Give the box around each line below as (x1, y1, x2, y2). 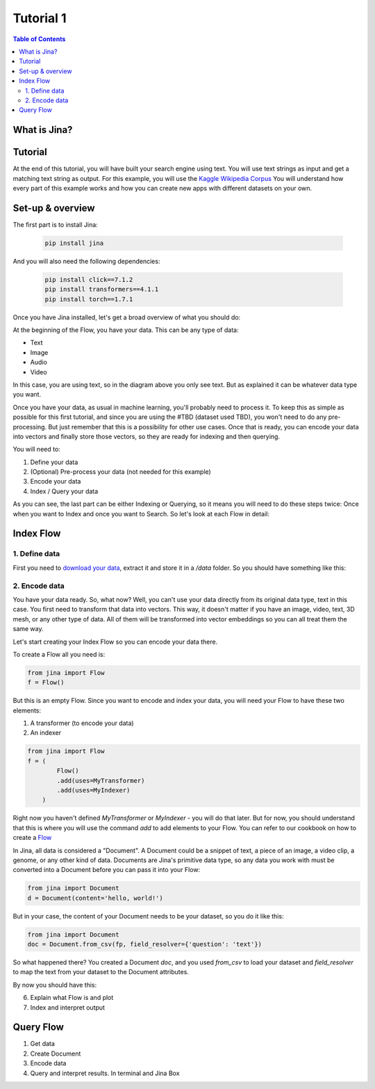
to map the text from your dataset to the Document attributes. (12, 968, 189, 976)
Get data (30, 1040, 56, 1048)
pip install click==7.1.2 (44, 276, 133, 283)
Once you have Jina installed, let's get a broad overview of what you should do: (12, 313, 241, 321)
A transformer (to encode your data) (30, 719, 135, 727)
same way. (12, 625, 44, 633)
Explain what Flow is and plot (30, 994, 114, 1002)
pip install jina (44, 239, 104, 247)
